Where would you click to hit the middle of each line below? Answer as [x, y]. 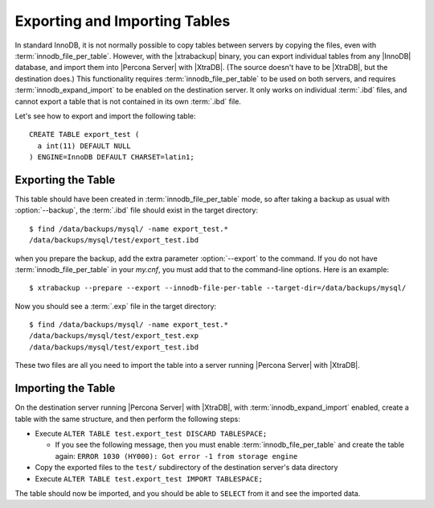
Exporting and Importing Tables [123, 21]
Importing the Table [65, 388]
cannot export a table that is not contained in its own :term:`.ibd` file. [128, 101]
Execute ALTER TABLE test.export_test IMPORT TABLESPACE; [149, 478]
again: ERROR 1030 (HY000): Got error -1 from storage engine [176, 456]
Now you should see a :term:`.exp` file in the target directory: [116, 306]
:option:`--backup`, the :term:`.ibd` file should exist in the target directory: [137, 210]
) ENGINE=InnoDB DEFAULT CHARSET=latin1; [112, 157]
